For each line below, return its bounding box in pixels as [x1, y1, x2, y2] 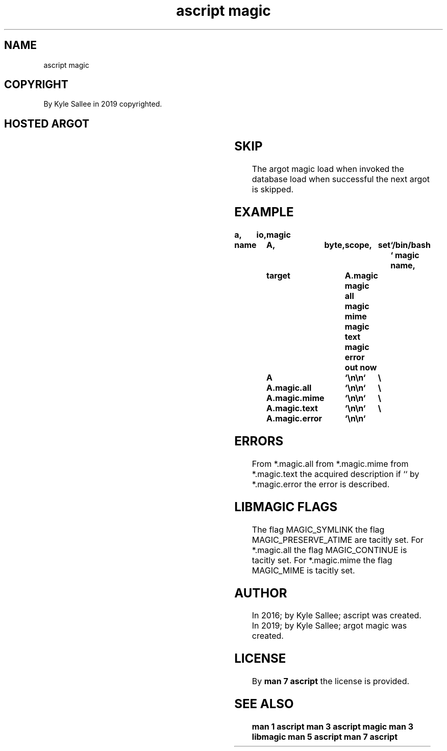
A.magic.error [266, 413, 322, 423]
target [266, 270, 290, 281]
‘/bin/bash [390, 240, 431, 250]
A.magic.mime [266, 393, 325, 403]
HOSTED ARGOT [4, 117, 90, 130]
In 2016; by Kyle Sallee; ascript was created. [252, 610, 421, 621]
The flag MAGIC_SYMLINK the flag [252, 524, 385, 535]
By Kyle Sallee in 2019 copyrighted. [43, 99, 162, 109]
